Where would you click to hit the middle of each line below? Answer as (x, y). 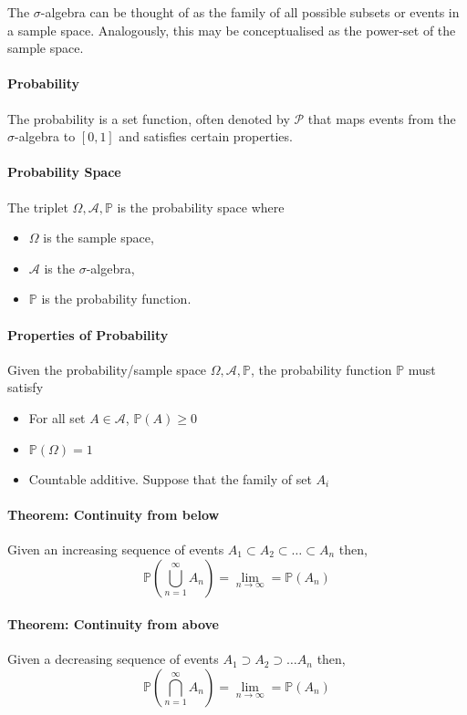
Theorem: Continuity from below (114, 514)
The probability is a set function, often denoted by (149, 118)
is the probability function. (116, 299)
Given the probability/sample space (107, 369)
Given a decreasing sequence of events (113, 659)
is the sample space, (99, 238)
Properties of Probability (88, 334)
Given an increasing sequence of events (116, 549)
